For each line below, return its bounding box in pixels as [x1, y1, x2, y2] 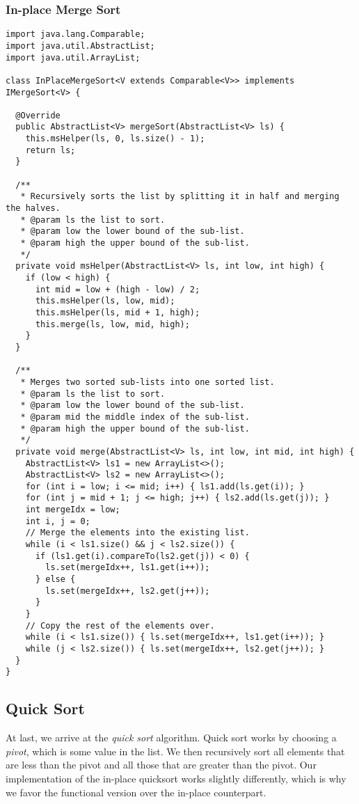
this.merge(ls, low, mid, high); [35, 319, 190, 329]
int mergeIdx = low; [25, 505, 120, 515]
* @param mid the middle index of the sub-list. [20, 411, 250, 422]
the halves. [6, 203, 61, 214]
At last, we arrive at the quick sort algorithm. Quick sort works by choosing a [6, 730, 337, 745]
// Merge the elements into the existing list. [25, 528, 250, 538]
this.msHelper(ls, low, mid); [35, 296, 175, 306]
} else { [35, 574, 76, 585]
